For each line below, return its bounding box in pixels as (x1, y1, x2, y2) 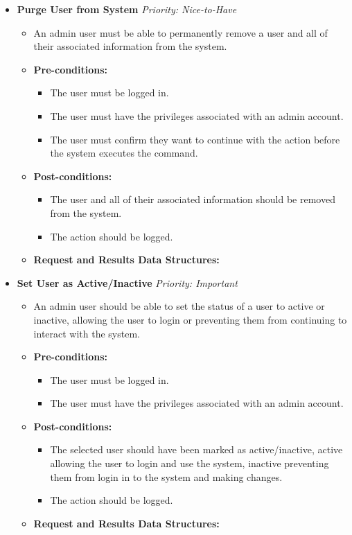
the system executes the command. (50, 146, 198, 160)
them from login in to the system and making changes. (50, 469, 283, 484)
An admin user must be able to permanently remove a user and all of (33, 25, 328, 40)
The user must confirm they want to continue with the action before (50, 132, 340, 146)
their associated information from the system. (33, 39, 227, 53)
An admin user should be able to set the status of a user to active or (33, 299, 325, 313)
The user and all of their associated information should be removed (50, 192, 335, 207)
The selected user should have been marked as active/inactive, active (50, 442, 343, 457)
